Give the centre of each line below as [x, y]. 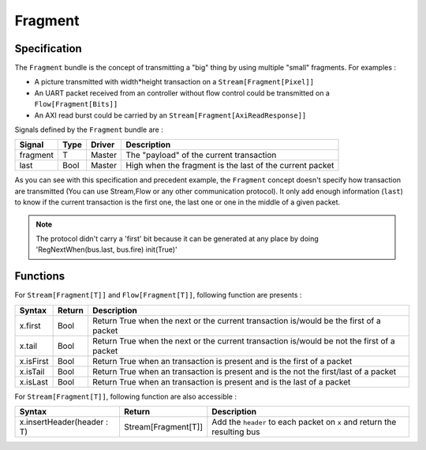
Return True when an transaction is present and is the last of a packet [221, 381]
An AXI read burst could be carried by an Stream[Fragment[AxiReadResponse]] [170, 115]
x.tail [28, 346]
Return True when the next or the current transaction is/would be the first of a [237, 321]
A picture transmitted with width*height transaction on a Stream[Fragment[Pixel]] [174, 82]
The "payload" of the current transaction [201, 156]
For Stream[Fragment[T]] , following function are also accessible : [125, 396]
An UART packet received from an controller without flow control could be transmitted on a [182, 93]
